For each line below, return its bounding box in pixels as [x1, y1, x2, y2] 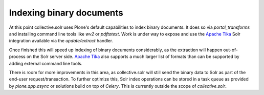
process [9, 54, 25, 59]
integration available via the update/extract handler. [9, 38, 113, 44]
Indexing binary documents [9, 7, 124, 18]
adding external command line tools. [9, 60, 83, 66]
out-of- [223, 47, 238, 53]
